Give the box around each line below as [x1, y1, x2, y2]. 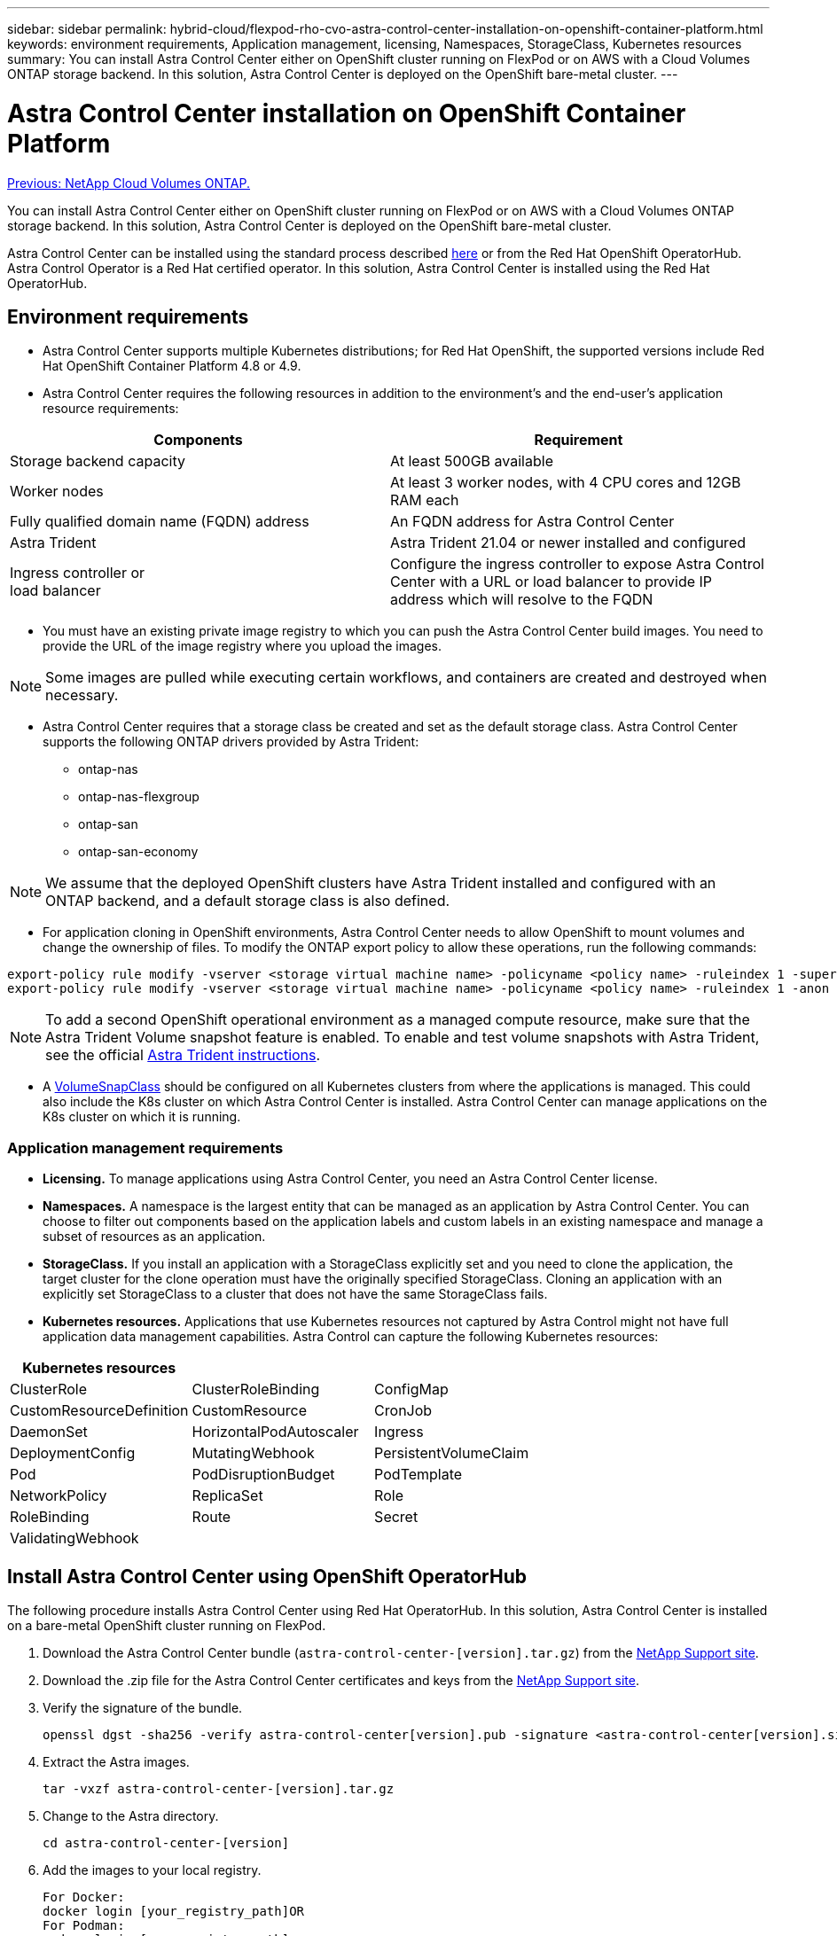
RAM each [390, 491, 459, 510]
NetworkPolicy [10, 1487, 107, 1505]
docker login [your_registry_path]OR [43, 1903, 305, 1918]
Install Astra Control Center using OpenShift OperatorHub [7, 1565, 527, 1588]
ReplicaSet [192, 1487, 263, 1505]
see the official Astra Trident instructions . [45, 1046, 321, 1065]
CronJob [374, 1401, 433, 1420]
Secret [374, 1508, 418, 1526]
